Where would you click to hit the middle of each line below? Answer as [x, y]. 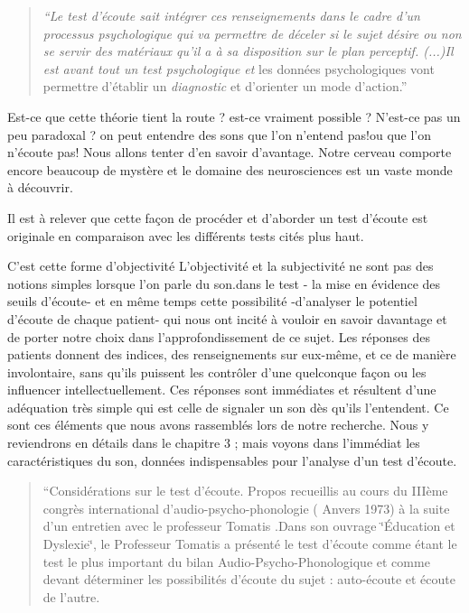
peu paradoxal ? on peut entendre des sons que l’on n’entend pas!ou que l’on [220, 134]
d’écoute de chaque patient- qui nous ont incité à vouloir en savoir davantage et [227, 318]
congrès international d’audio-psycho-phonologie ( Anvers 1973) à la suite [246, 508]
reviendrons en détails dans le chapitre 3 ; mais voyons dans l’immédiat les [214, 443]
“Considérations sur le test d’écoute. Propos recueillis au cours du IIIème [245, 491]
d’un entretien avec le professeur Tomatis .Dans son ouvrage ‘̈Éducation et [249, 526]
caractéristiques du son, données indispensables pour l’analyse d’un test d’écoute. [232, 460]
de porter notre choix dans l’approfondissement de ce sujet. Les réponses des [219, 336]
